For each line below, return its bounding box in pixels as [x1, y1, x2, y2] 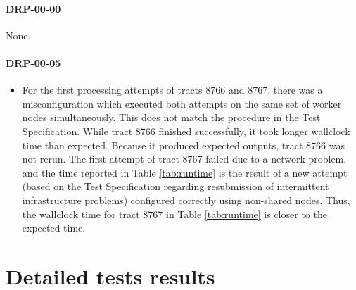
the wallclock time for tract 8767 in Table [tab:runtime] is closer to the [22, 206, 327, 221]
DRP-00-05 [6, 55, 61, 70]
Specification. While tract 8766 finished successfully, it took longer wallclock [22, 123, 350, 138]
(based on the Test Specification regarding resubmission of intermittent [22, 179, 329, 194]
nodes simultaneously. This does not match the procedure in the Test [22, 110, 321, 125]
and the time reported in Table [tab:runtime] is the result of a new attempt [22, 165, 348, 179]
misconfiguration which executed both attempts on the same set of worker [22, 96, 342, 111]
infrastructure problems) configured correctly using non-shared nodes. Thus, [22, 192, 350, 207]
